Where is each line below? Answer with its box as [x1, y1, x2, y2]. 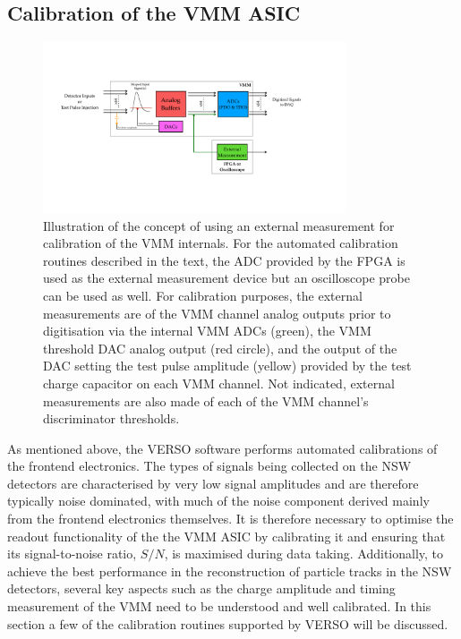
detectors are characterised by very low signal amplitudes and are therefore [7, 473, 419, 492]
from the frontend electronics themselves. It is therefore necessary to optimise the [7, 509, 454, 528]
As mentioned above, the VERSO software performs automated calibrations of [7, 439, 438, 457]
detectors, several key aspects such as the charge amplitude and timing [7, 579, 396, 598]
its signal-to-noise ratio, [7, 544, 137, 563]
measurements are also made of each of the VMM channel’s [43, 391, 369, 410]
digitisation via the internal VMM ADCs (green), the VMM [43, 321, 371, 340]
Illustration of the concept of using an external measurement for [43, 216, 395, 234]
